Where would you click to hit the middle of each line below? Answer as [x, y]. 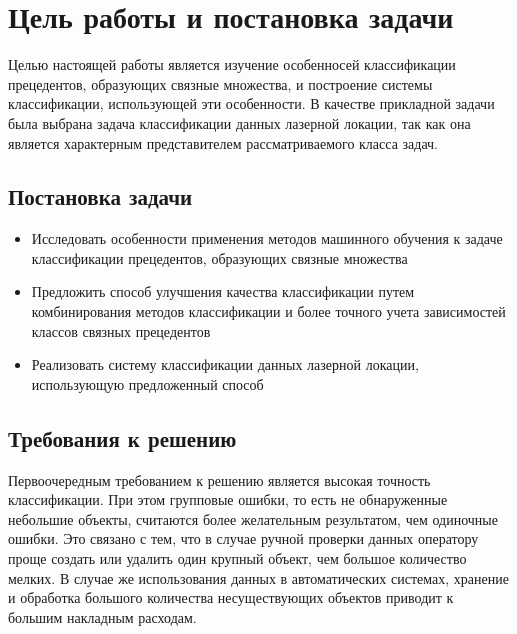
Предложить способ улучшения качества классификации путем [223, 291]
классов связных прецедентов [121, 330]
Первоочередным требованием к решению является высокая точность [219, 479]
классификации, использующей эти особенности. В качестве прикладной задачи [251, 103]
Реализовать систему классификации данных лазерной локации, [225, 364]
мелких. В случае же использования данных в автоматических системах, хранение [258, 577]
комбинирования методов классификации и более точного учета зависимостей [268, 311]
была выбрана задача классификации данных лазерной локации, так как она [239, 122]
